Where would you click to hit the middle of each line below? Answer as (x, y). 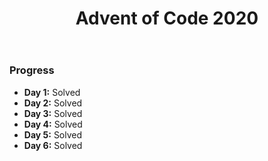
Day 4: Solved (53, 124)
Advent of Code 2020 (167, 18)
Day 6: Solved (53, 145)
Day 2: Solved (53, 103)
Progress (32, 70)
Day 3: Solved (53, 113)
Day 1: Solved (52, 92)
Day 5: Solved (53, 134)
